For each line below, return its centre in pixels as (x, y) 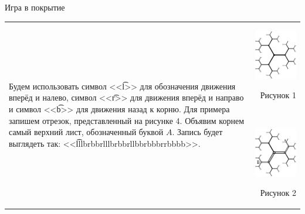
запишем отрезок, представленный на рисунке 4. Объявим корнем (126, 120)
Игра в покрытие (35, 7)
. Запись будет (197, 132)
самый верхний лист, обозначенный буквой (86, 132)
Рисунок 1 (278, 95)
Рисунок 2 (278, 193)
